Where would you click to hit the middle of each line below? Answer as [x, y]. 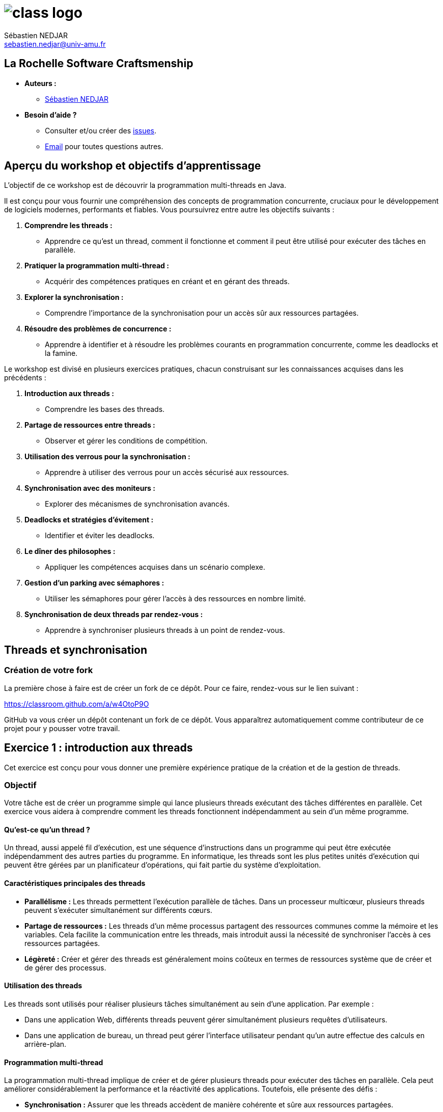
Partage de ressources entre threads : [90, 425]
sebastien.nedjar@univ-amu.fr [55, 44]
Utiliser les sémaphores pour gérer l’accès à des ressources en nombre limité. [175, 599]
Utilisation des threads [43, 986]
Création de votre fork [49, 670]
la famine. [61, 353]
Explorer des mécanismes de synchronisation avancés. [137, 504]
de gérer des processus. [65, 967]
